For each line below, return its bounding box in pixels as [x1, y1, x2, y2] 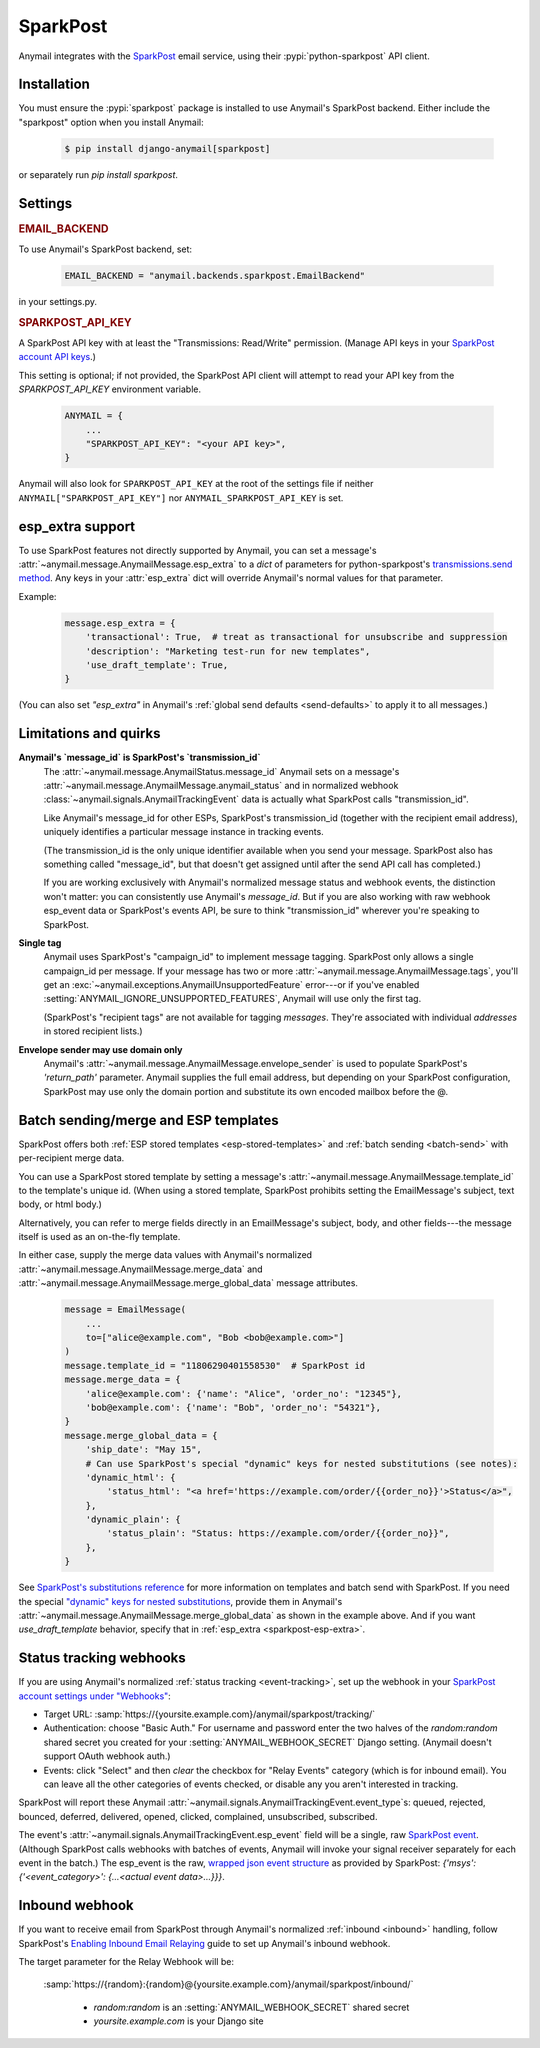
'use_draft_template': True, [85, 659, 229, 670]
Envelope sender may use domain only [18, 1043, 183, 1055]
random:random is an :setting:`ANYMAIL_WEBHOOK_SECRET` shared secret [93, 2001, 410, 2013]
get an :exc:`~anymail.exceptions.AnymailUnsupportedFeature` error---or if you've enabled [43, 979, 420, 991]
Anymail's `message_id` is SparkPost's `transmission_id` [18, 751, 261, 764]
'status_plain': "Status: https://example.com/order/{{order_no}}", [106, 1528, 450, 1539]
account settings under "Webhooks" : [18, 1690, 172, 1702]
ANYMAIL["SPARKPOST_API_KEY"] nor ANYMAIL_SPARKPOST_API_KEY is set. [18, 491, 344, 504]
